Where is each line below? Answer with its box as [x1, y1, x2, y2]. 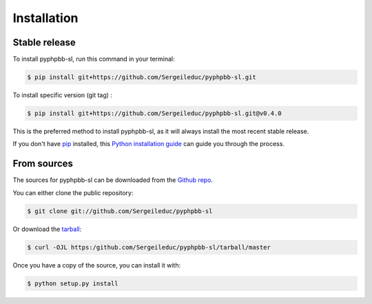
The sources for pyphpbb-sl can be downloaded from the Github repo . [12, 176, 214, 184]
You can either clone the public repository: [12, 188, 134, 196]
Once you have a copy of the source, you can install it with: [12, 261, 181, 269]
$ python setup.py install [27, 279, 118, 287]
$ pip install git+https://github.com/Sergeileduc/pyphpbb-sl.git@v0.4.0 [27, 110, 282, 117]
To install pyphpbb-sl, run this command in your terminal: [12, 55, 175, 63]
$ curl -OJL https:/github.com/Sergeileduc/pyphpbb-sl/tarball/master [27, 243, 271, 251]
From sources [12, 158, 74, 170]
